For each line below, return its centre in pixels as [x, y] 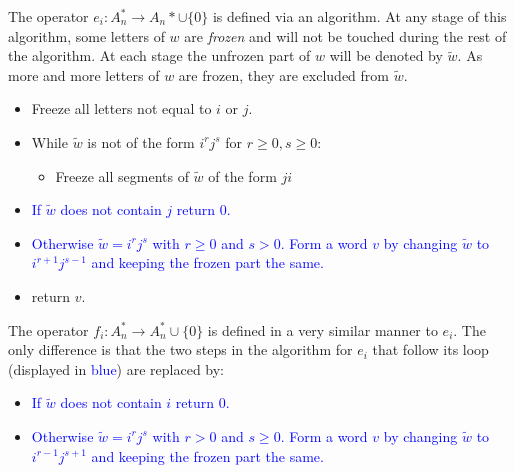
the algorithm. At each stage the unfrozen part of [159, 55]
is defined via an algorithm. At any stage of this [359, 16]
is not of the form [141, 141]
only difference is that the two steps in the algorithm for [180, 349]
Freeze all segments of [122, 175]
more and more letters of [84, 74]
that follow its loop [430, 349]
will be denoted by [386, 55]
